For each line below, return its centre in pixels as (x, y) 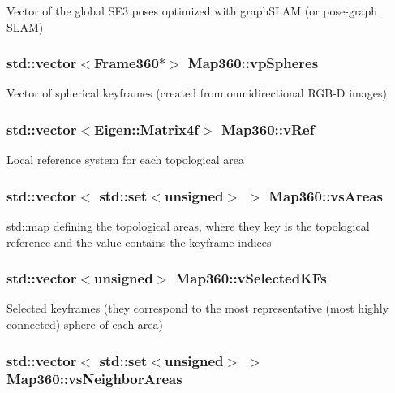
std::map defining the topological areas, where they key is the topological (188, 226)
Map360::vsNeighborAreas (94, 379)
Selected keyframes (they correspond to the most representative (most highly (198, 308)
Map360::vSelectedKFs (251, 278)
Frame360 (127, 63)
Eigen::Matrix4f (146, 129)
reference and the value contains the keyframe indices (139, 242)
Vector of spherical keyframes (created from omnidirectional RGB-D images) (197, 93)
